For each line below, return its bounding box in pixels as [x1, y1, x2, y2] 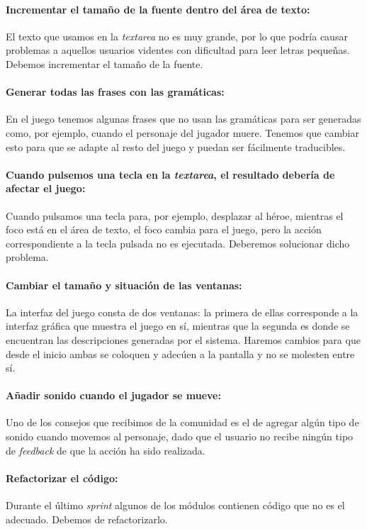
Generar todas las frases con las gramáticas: [6, 84, 225, 99]
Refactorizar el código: [6, 470, 118, 485]
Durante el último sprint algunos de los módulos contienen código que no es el [6, 498, 345, 513]
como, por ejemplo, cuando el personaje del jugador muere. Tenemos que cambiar [6, 125, 359, 140]
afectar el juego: [6, 181, 86, 196]
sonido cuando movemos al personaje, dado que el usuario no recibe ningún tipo [6, 429, 354, 444]
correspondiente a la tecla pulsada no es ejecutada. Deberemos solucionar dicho [6, 235, 350, 250]
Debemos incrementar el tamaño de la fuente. [6, 56, 203, 71]
